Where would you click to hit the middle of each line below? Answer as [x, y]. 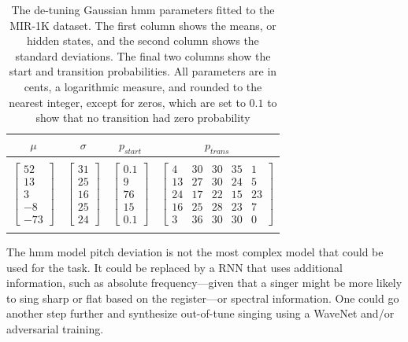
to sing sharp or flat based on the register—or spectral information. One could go [203, 298]
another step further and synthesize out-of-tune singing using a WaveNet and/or [200, 313]
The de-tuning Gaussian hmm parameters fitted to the [143, 9]
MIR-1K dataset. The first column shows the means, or [143, 25]
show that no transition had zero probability [143, 118]
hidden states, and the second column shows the [143, 40]
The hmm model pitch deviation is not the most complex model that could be [195, 251]
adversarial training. [55, 328]
